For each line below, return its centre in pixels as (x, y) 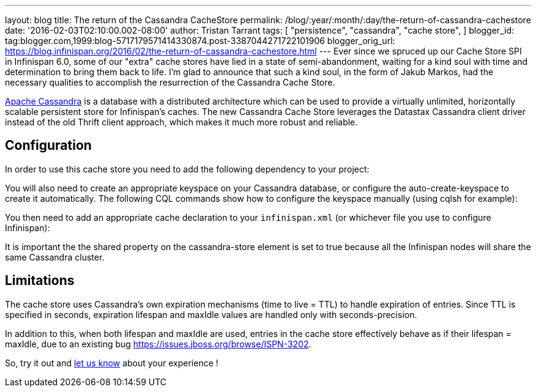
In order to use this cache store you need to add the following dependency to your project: (187, 169)
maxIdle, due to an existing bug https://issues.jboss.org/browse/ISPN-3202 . (158, 344)
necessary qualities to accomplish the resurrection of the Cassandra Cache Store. (170, 82)
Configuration (48, 146)
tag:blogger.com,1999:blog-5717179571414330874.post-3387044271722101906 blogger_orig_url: (200, 41)
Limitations (40, 281)
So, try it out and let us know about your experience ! (112, 363)
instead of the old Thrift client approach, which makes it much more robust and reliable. (181, 122)
